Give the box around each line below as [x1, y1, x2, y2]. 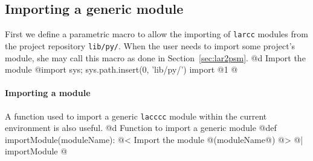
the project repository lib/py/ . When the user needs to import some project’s [5, 39, 295, 52]
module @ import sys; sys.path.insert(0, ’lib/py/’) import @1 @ [5, 63, 238, 76]
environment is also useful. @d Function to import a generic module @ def [5, 121, 277, 134]
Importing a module [5, 87, 91, 99]
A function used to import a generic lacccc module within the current [5, 109, 267, 122]
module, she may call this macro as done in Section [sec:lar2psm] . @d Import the [5, 51, 306, 64]
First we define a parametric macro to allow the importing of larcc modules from [5, 28, 308, 40]
